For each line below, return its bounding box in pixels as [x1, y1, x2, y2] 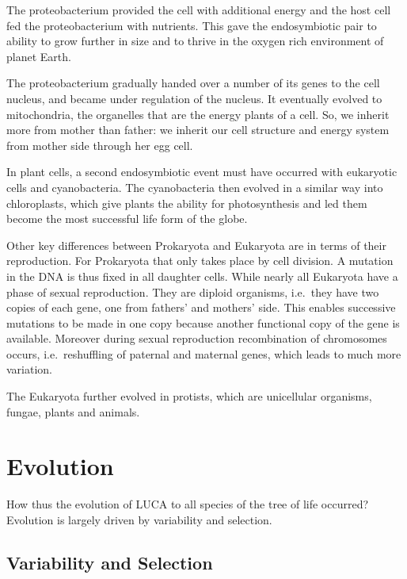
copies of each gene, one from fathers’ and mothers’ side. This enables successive [6, 299, 396, 316]
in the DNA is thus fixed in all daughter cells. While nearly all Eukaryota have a [6, 267, 398, 284]
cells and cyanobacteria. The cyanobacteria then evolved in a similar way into [6, 178, 383, 195]
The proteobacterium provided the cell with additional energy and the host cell [6, 2, 391, 17]
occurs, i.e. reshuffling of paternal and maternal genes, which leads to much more [6, 345, 401, 362]
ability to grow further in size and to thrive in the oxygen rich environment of [6, 33, 384, 49]
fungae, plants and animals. [6, 403, 140, 420]
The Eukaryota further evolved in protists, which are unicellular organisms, [6, 388, 372, 405]
